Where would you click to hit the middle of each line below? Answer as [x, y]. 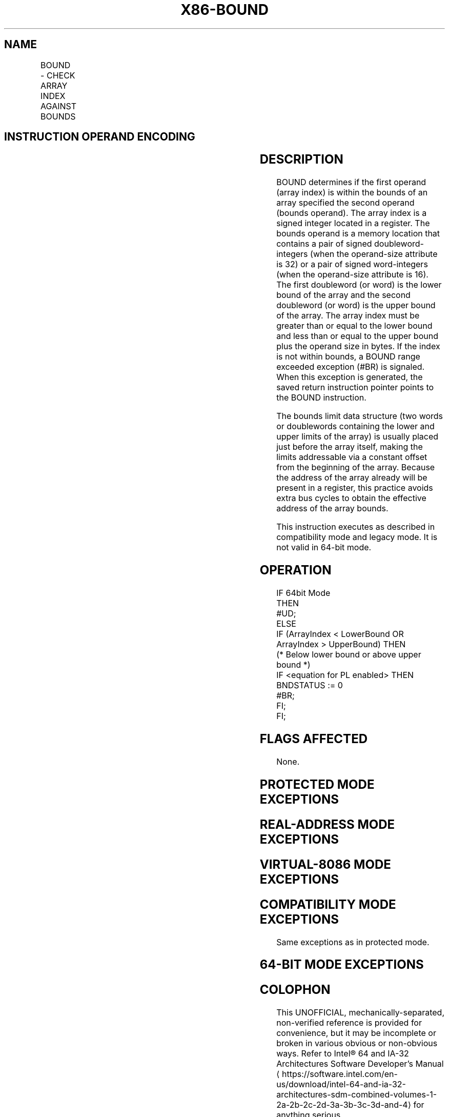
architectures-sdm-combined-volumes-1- [357, 1095]
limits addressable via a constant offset [352, 457]
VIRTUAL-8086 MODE [325, 864]
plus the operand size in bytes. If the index [358, 346]
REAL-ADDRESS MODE [327, 824]
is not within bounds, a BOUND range [348, 357]
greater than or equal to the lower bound [354, 326]
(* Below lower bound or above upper [349, 655]
